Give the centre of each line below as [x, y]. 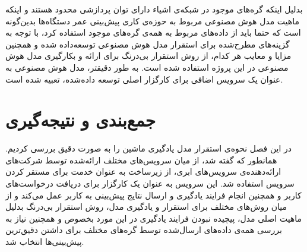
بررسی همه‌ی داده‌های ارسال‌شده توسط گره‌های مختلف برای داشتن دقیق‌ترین [144, 230]
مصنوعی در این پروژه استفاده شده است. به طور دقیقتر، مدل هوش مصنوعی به [147, 67]
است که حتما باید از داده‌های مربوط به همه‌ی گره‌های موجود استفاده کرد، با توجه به [153, 32]
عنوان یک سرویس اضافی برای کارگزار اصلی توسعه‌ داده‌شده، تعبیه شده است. [144, 79]
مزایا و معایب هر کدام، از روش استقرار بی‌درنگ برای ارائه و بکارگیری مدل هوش [148, 56]
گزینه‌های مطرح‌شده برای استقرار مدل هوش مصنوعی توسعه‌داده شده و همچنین [148, 44]
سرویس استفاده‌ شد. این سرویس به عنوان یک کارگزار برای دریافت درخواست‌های [150, 183]
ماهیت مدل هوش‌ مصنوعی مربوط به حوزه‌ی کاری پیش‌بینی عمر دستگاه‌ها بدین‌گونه [152, 21]
